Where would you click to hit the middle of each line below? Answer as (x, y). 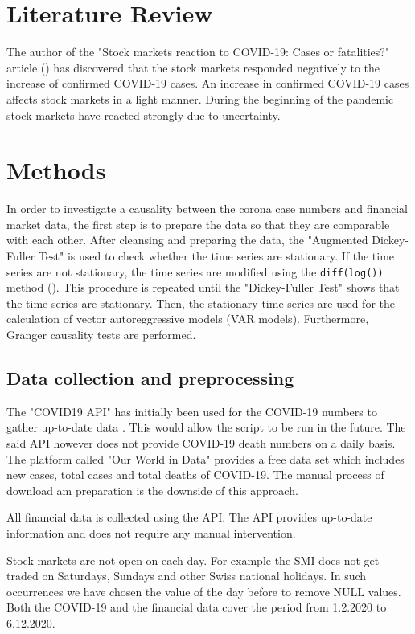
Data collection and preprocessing (150, 378)
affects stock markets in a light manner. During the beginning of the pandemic (200, 98)
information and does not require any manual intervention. (151, 532)
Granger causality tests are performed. (101, 335)
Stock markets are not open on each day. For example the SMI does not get (193, 560)
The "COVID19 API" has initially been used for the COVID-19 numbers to (192, 411)
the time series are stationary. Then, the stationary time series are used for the (201, 303)
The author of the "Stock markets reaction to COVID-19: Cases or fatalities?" (198, 52)
